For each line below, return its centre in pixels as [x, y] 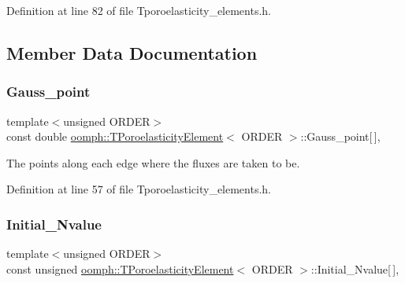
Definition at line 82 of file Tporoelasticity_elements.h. [139, 10]
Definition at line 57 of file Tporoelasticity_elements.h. [139, 189]
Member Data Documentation [132, 52]
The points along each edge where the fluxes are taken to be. [153, 162]
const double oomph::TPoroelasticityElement [115, 136]
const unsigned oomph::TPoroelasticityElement [120, 268]
